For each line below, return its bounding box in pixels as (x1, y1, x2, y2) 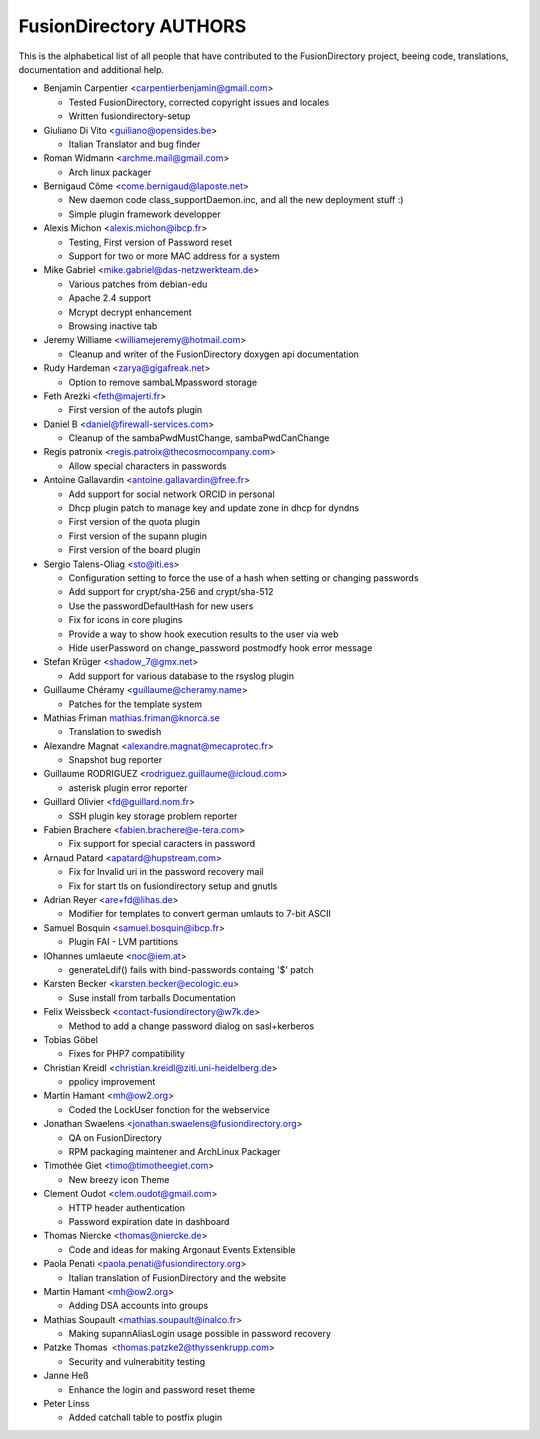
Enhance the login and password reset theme (68, 1383, 255, 1395)
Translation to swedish (68, 726, 162, 738)
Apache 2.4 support (68, 292, 152, 304)
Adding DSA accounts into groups (68, 1300, 209, 1312)
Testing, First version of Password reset (68, 236, 233, 248)
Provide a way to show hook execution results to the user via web (68, 628, 339, 640)
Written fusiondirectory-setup (68, 110, 191, 122)
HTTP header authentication (68, 1201, 185, 1214)
